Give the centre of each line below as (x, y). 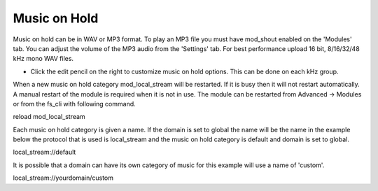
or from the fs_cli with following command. (74, 104)
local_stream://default (44, 152)
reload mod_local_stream (49, 117)
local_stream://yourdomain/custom (63, 178)
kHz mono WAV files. (43, 59)
